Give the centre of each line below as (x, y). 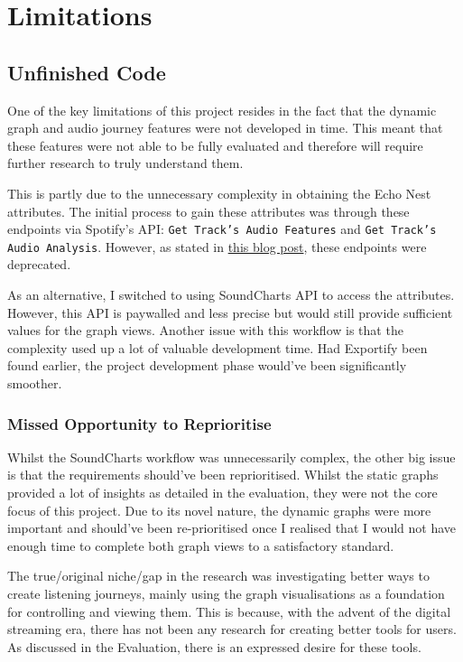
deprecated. (39, 264)
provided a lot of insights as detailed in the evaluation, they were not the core (222, 493)
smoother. (35, 383)
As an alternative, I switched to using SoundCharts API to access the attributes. (231, 295)
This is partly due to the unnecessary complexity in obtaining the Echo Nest (219, 193)
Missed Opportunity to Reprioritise (139, 423)
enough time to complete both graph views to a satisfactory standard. (201, 545)
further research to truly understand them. (125, 163)
